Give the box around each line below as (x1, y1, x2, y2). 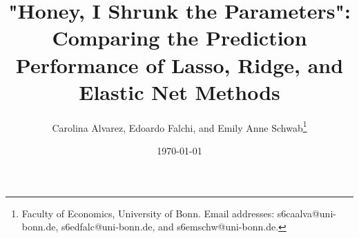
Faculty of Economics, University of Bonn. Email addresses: (21, 206, 275, 220)
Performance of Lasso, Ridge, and (15, 50, 344, 79)
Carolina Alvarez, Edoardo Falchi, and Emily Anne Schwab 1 (52, 118, 307, 135)
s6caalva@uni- (277, 206, 336, 220)
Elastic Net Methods (79, 77, 280, 106)
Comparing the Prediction (52, 23, 307, 52)
